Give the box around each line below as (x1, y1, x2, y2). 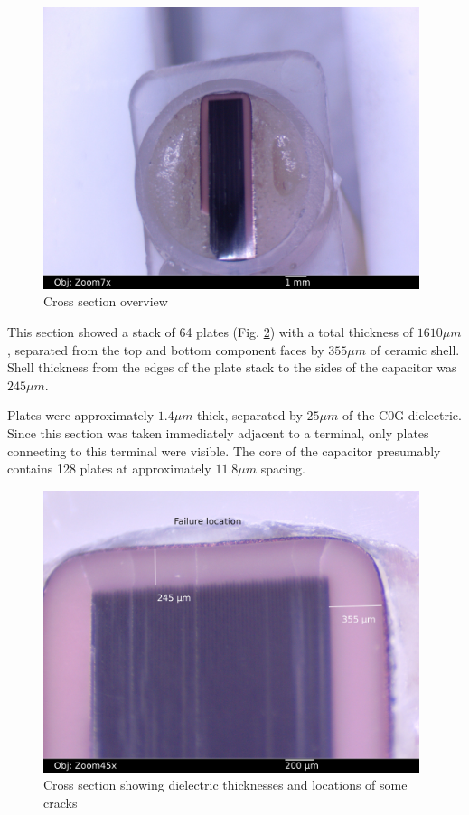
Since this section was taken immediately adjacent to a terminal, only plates (7, 423, 429, 442)
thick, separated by (197, 406, 303, 425)
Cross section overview (43, 292, 168, 311)
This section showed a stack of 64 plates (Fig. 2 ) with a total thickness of (7, 322, 414, 341)
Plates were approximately (7, 406, 155, 425)
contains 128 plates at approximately (7, 459, 211, 478)
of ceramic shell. (370, 340, 460, 359)
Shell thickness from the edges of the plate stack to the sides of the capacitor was (7, 358, 457, 377)
